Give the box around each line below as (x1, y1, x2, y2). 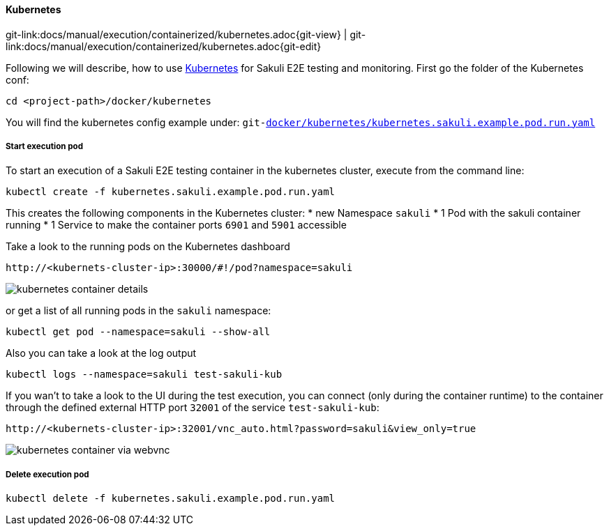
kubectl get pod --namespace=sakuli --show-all (6, 326, 271, 338)
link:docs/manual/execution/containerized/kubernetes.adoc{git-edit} (6, 40, 322, 52)
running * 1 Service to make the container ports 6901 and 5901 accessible (6, 219, 347, 231)
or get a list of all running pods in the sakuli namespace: (6, 305, 271, 317)
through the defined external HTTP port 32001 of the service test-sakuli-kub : (6, 401, 379, 414)
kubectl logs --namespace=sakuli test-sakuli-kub (6, 369, 283, 380)
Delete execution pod (6, 469, 89, 479)
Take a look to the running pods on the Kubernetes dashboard (6, 240, 290, 253)
